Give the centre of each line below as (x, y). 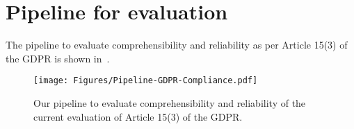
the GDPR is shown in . (58, 58)
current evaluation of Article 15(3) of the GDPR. (138, 116)
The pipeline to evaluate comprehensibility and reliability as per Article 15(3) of (177, 45)
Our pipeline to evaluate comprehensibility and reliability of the (170, 102)
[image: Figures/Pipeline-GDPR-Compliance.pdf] (146, 81)
